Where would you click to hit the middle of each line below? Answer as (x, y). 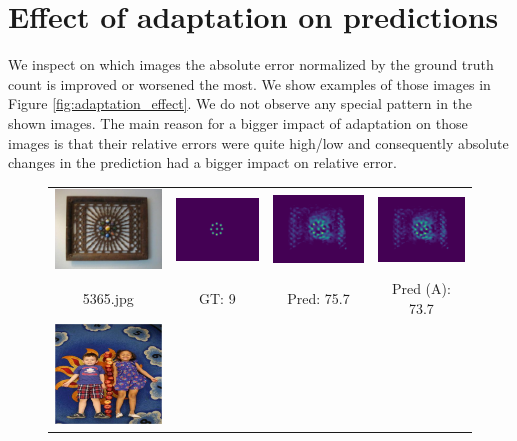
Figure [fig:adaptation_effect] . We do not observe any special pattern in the (240, 103)
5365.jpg (108, 297)
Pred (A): (421, 288)
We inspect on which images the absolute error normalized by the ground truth (251, 64)
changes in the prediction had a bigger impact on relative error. (202, 162)
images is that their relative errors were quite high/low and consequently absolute (258, 142)
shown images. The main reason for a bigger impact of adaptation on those (238, 122)
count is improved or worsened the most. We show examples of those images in (249, 83)
